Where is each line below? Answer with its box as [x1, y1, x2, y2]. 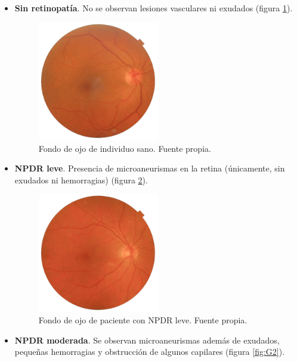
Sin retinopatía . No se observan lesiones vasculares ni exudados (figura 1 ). [14, 2, 293, 14]
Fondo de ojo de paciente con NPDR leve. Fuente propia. [38, 314, 247, 326]
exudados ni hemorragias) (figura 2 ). [14, 173, 148, 186]
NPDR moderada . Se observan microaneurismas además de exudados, [14, 333, 280, 346]
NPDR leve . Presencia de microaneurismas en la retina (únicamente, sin [14, 162, 285, 174]
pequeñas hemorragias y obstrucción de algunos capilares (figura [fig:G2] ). [14, 345, 285, 358]
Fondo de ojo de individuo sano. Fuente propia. [38, 142, 211, 154]
